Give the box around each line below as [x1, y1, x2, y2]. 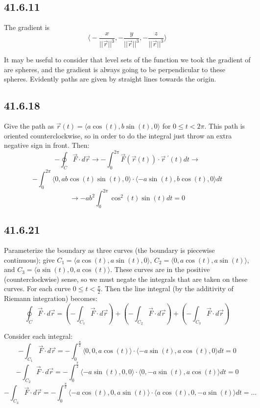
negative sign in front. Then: [4, 140, 90, 150]
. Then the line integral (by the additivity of [100, 283, 234, 294]
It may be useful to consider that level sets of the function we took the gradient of [4, 54, 251, 65]
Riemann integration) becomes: [4, 293, 97, 303]
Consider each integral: [4, 331, 73, 341]
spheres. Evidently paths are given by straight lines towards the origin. [4, 74, 216, 84]
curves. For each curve [4, 283, 71, 294]
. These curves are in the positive [110, 264, 210, 274]
